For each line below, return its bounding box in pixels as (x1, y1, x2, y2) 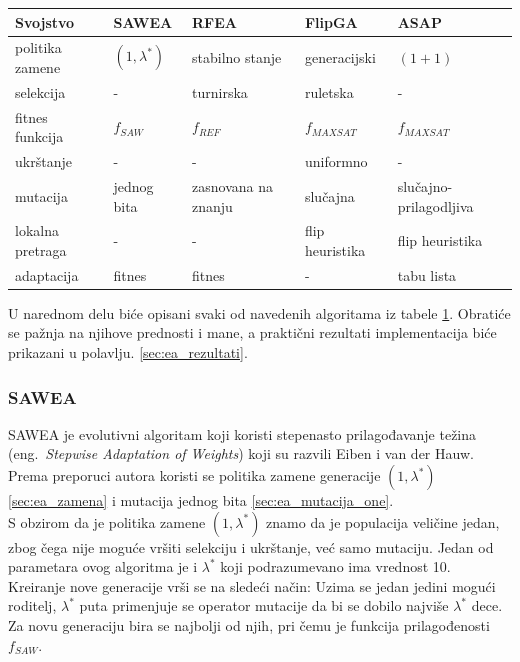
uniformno (304, 151, 368, 172)
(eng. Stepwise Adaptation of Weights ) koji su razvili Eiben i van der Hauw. (8, 443, 474, 464)
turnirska (192, 81, 248, 102)
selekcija (15, 81, 66, 102)
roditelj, (8, 595, 57, 616)
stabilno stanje (192, 47, 282, 68)
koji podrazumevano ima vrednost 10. (220, 556, 451, 577)
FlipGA (304, 11, 358, 32)
